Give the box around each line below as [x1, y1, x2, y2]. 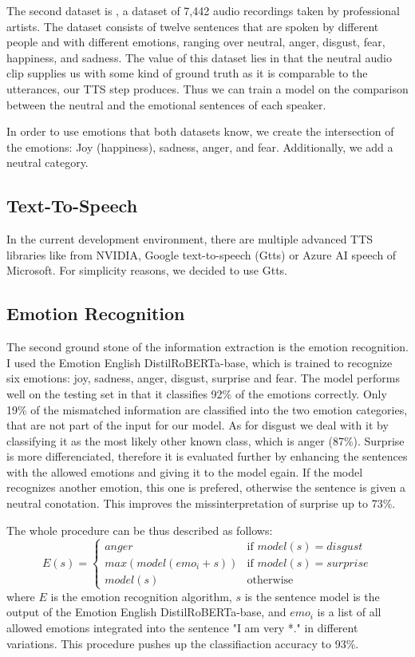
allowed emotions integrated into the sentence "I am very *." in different [6, 619, 358, 636]
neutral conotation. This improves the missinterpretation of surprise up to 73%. [6, 495, 396, 512]
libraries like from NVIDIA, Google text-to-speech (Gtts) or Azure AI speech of [6, 246, 397, 263]
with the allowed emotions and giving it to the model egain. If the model [6, 463, 363, 480]
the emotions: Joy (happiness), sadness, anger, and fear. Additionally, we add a [6, 138, 393, 155]
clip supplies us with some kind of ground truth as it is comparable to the [6, 65, 368, 81]
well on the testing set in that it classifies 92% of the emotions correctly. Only [6, 385, 387, 402]
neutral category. [6, 154, 89, 171]
